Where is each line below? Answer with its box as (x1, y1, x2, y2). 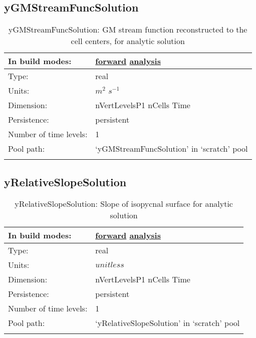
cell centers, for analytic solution (71, 35, 185, 47)
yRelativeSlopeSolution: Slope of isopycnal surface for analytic (15, 198, 233, 210)
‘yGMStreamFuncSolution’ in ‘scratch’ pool (95, 143, 248, 155)
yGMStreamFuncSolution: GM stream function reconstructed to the (9, 24, 247, 36)
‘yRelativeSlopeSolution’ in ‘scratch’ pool (95, 317, 240, 329)
